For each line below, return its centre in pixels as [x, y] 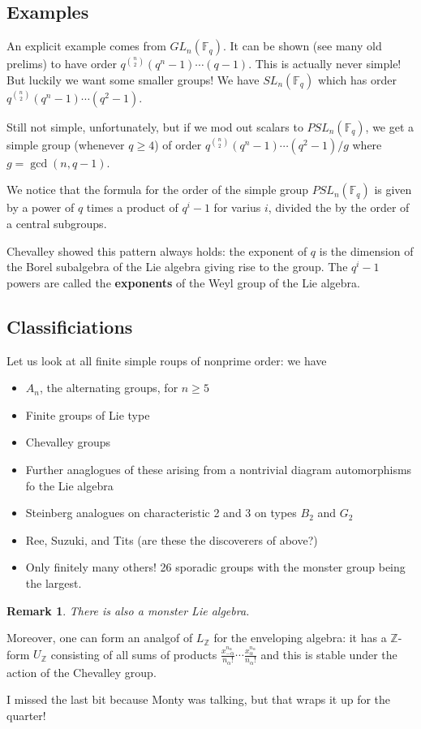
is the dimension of [366, 250]
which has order [357, 79]
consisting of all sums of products [134, 654]
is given [393, 190]
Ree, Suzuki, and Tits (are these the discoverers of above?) [172, 539]
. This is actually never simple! [325, 64]
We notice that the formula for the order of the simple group [158, 190]
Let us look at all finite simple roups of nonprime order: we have [167, 360]
